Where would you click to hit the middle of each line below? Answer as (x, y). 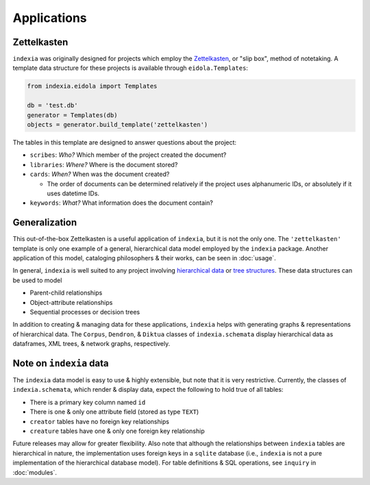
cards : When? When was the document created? (100, 174)
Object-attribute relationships (71, 302)
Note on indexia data (61, 363)
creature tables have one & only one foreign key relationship (117, 431)
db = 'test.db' (52, 105)
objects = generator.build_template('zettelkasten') (118, 124)
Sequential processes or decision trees (85, 312)
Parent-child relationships (66, 293)
